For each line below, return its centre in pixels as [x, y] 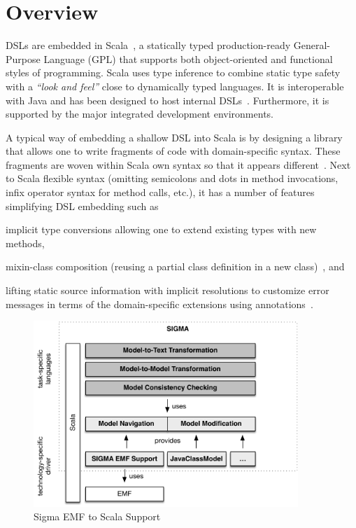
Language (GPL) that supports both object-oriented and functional [188, 58]
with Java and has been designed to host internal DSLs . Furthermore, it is [168, 100]
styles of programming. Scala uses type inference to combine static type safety [173, 72]
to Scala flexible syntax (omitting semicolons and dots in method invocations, [172, 178]
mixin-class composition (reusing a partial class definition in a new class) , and [175, 266]
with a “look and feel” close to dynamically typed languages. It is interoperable [175, 86]
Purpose [23, 58]
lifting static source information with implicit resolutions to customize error [168, 290]
